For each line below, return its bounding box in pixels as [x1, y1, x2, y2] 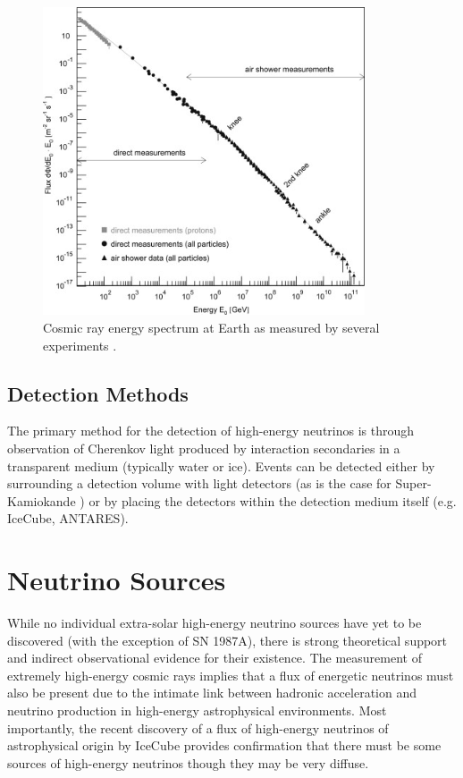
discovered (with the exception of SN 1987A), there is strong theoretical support [7, 630, 448, 649]
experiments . [43, 335, 117, 354]
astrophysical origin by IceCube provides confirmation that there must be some [7, 736, 442, 755]
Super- [395, 474, 432, 493]
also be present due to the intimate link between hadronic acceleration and [7, 683, 417, 702]
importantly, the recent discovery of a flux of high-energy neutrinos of [7, 718, 389, 737]
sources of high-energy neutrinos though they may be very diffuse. [7, 753, 369, 772]
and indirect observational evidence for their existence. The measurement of [7, 648, 422, 667]
